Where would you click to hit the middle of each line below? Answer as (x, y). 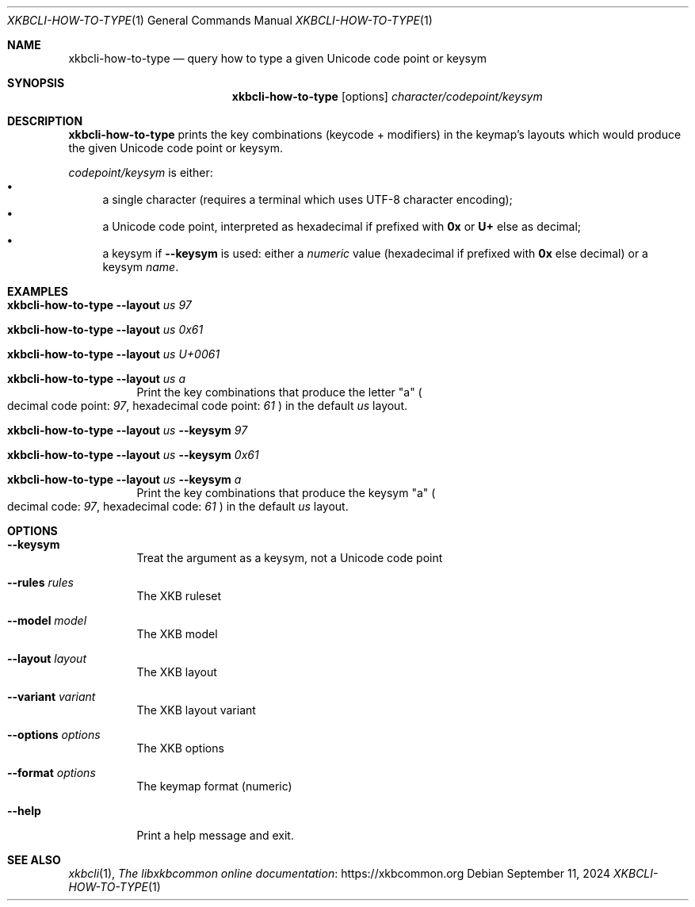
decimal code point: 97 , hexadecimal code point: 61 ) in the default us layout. (208, 406)
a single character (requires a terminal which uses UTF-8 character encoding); (307, 199)
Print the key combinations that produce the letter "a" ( (279, 392)
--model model (47, 620)
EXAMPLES (38, 291)
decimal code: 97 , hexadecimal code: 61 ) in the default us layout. (178, 506)
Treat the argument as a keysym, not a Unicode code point (290, 558)
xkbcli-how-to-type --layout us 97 (99, 305)
